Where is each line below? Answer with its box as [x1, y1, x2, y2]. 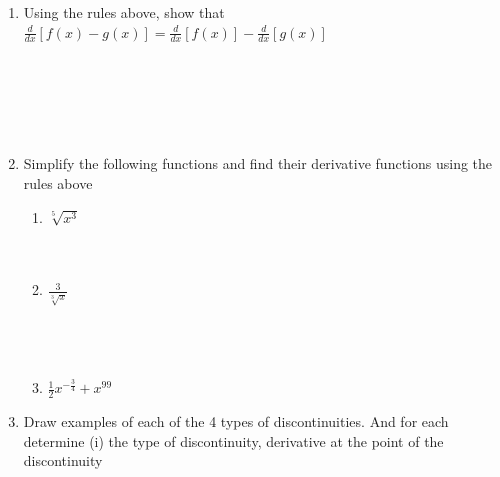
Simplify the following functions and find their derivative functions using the [23, 153, 493, 174]
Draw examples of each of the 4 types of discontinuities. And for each [23, 410, 449, 431]
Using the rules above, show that [23, 2, 225, 22]
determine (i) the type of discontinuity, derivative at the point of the [23, 430, 444, 451]
